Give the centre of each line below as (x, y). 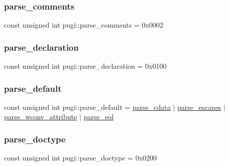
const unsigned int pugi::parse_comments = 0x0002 (84, 25)
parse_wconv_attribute (41, 117)
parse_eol (99, 117)
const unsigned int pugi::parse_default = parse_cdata (87, 107)
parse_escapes (199, 107)
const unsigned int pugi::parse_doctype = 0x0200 (81, 158)
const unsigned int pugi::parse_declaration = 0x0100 (85, 66)
